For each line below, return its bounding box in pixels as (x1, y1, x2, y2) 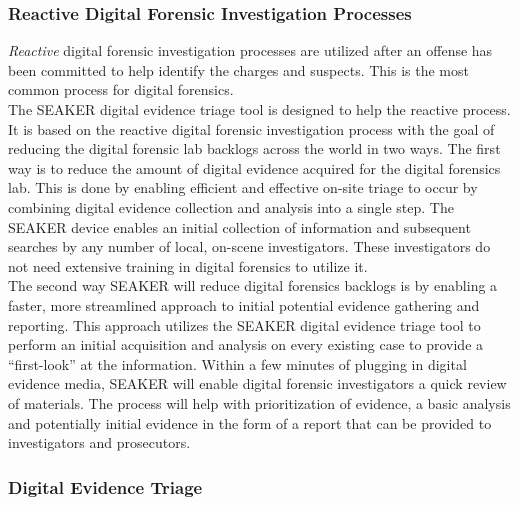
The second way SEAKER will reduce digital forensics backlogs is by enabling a (8, 275, 498, 296)
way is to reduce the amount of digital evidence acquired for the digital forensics (8, 157, 501, 178)
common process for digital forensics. (8, 79, 234, 100)
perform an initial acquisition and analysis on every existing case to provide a (8, 334, 484, 355)
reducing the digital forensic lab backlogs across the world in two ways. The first (8, 138, 501, 159)
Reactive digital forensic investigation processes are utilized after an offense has (8, 40, 493, 61)
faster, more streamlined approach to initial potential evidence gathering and (8, 294, 480, 315)
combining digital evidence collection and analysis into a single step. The (8, 196, 454, 217)
